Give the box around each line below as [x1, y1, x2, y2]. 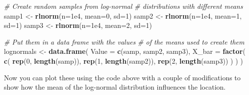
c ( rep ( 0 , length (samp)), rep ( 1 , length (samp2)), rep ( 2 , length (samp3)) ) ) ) [4, 55, 243, 66]
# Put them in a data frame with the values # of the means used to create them [4, 36, 245, 47]
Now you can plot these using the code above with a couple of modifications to [4, 72, 241, 82]
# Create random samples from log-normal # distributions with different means [4, 1, 243, 11]
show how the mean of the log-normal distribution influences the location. [4, 82, 226, 92]
